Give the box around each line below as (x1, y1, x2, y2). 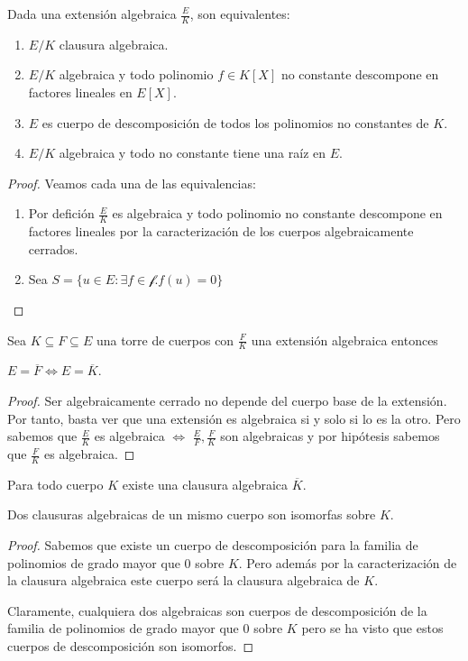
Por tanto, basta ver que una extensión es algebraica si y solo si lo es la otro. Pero (7, 409, 461, 427)
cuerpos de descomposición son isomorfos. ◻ (7, 637, 254, 656)
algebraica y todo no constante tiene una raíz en (59, 143, 326, 162)
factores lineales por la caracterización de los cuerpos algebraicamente (28, 222, 414, 241)
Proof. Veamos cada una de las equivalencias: (7, 173, 256, 192)
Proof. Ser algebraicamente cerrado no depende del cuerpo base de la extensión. (7, 391, 447, 410)
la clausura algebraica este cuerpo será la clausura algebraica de (7, 571, 360, 590)
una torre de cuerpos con (96, 330, 234, 349)
